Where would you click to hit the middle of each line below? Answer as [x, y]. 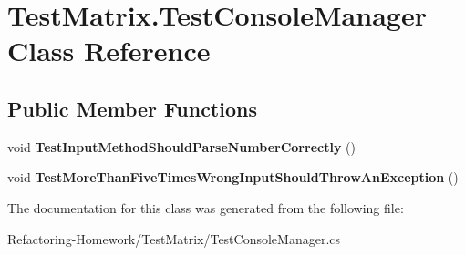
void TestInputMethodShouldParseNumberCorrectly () [181, 146]
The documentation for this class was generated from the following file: [206, 207]
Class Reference [109, 51]
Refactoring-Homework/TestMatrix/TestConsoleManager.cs [174, 238]
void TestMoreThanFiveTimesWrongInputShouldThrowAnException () [233, 177]
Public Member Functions [132, 108]
